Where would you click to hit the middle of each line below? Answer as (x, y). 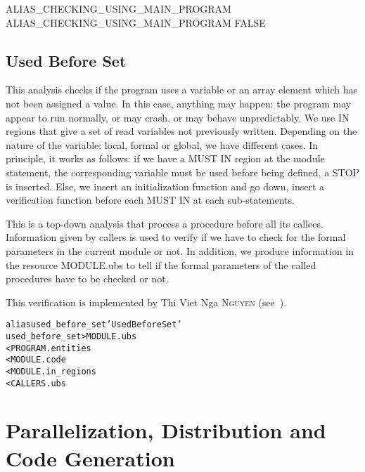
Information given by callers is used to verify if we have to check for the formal (176, 237)
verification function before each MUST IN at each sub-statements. (150, 200)
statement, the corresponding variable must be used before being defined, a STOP (183, 172)
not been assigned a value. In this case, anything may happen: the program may (179, 103)
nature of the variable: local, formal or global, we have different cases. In (162, 144)
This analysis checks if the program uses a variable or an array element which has (182, 90)
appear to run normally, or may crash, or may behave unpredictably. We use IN (178, 117)
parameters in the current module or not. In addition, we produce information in (180, 250)
